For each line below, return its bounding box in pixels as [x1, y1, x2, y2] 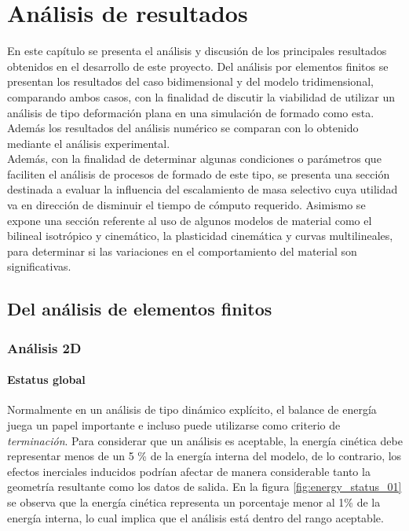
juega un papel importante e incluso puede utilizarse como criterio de [7, 417, 341, 433]
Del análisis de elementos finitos [7, 297, 272, 321]
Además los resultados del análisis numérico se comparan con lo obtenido [7, 120, 359, 136]
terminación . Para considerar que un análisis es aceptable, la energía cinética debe [7, 432, 403, 448]
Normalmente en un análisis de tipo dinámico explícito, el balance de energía [7, 401, 377, 418]
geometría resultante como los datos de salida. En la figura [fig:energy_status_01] [7, 478, 402, 495]
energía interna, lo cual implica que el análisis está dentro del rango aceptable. [7, 509, 384, 525]
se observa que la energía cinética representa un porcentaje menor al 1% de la [7, 494, 381, 511]
